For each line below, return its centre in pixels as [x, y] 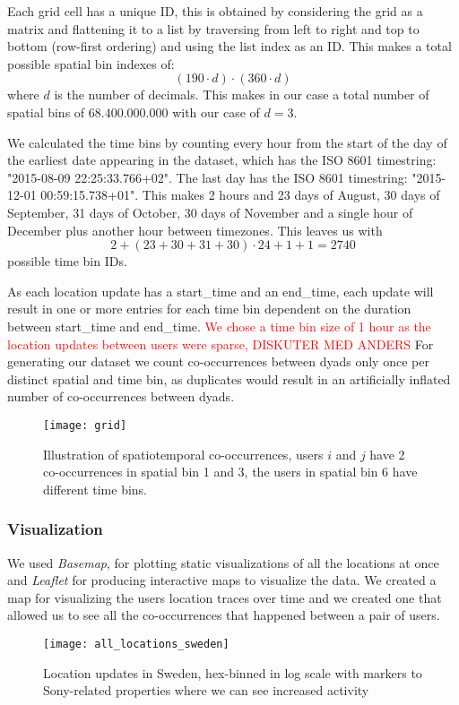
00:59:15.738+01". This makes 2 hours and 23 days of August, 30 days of [240, 195]
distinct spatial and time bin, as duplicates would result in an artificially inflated [229, 378]
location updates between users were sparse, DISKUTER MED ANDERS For [221, 344]
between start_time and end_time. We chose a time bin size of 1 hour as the [219, 326]
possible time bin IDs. [67, 261]
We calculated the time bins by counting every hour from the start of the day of [227, 142]
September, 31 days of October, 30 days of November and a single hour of [210, 212]
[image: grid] [85, 425]
